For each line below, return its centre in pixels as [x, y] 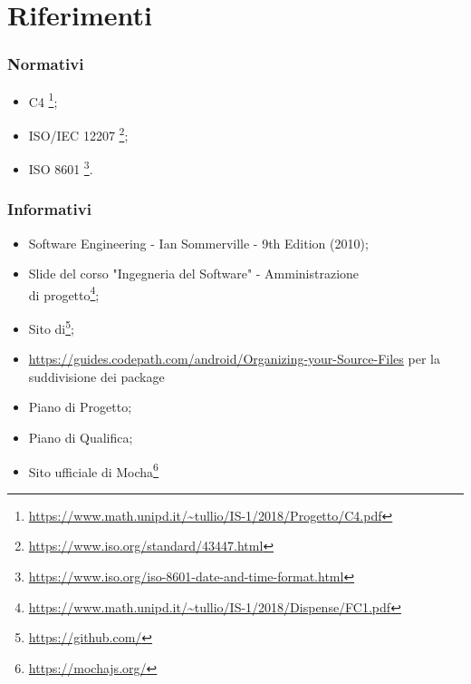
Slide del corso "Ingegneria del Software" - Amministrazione [194, 274]
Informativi [49, 209]
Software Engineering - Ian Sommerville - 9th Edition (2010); [198, 243]
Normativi [46, 64]
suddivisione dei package [96, 376]
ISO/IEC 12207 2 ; [78, 133]
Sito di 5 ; [52, 327]
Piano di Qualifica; [81, 438]
